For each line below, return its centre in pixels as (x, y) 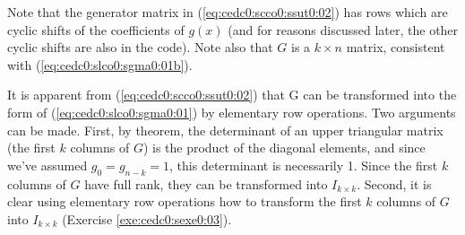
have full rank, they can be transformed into (206, 183)
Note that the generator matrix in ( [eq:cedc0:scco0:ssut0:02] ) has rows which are (228, 12)
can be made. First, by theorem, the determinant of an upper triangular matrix (225, 130)
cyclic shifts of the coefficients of (96, 29)
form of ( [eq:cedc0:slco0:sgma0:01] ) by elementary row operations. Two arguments (232, 112)
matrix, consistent (396, 47)
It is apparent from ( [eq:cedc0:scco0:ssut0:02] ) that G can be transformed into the (232, 95)
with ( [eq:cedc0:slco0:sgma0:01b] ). (100, 64)
